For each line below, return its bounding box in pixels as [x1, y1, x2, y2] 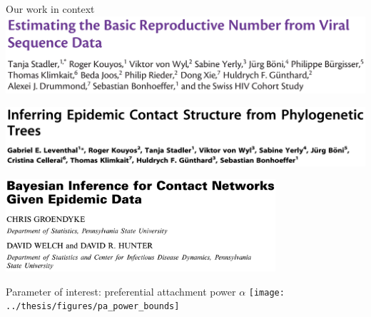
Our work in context [6, 1, 95, 16]
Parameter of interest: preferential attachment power [6, 283, 236, 298]
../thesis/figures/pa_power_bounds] [6, 301, 180, 312]
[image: [248, 287, 285, 298]
